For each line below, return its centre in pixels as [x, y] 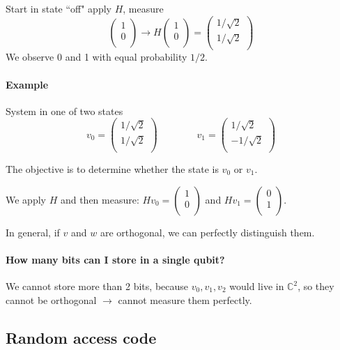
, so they [316, 286]
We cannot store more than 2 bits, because [97, 286]
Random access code [81, 337]
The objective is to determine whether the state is [112, 169]
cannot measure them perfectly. [185, 299]
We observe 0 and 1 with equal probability [96, 57]
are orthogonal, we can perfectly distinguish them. [207, 232]
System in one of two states [64, 111]
